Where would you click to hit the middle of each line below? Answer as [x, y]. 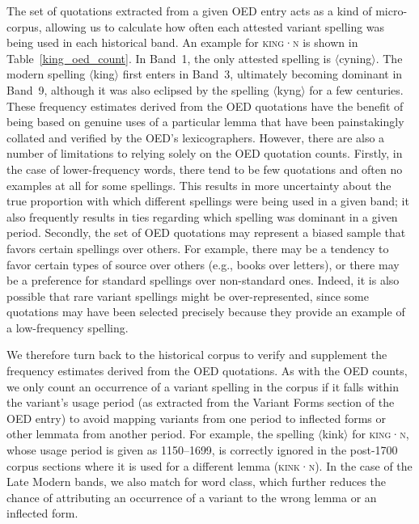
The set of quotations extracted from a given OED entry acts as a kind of [189, 11]
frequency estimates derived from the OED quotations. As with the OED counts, [207, 371]
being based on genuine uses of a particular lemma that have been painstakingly [205, 122]
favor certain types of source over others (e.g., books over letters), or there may [203, 264]
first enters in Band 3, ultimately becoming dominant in [262, 74]
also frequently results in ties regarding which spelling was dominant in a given [202, 216]
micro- [391, 11]
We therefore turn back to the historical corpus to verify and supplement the [197, 355]
